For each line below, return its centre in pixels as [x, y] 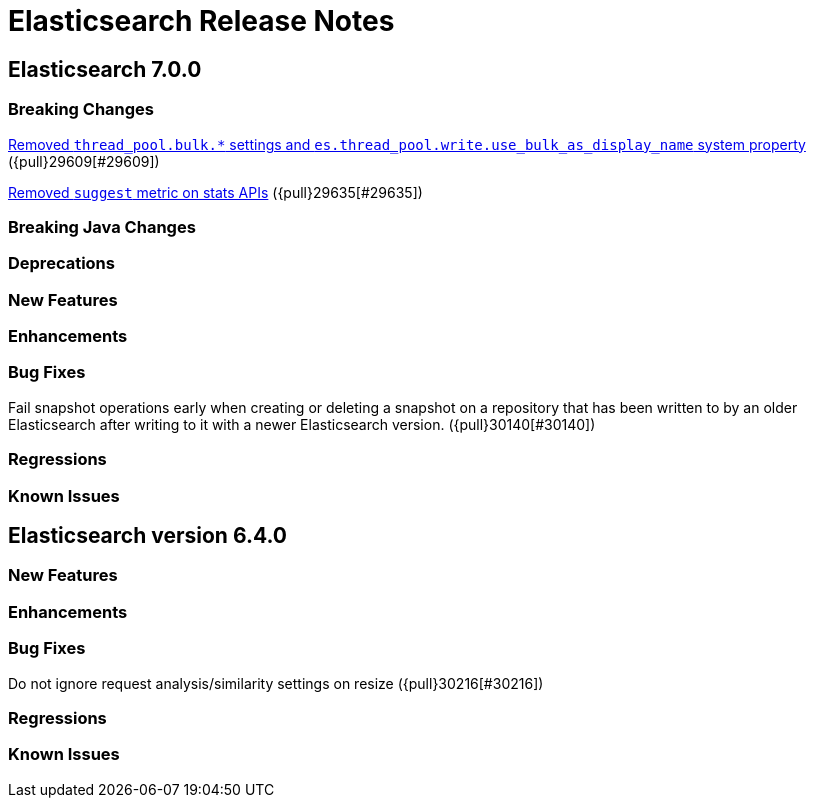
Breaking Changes [81, 109]
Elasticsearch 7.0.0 [105, 69]
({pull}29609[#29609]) [84, 161]
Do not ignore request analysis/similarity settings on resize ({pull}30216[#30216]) [276, 683]
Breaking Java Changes [102, 226]
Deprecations [61, 263]
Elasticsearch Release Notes [201, 21]
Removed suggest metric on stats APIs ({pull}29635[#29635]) [215, 192]
